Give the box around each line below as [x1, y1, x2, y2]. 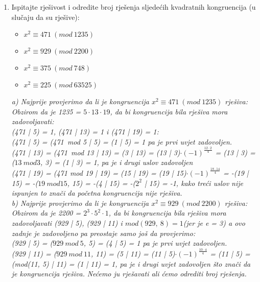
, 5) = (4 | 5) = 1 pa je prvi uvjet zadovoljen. [83, 238, 227, 248]
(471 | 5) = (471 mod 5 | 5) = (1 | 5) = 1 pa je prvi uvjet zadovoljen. [11, 136, 232, 147]
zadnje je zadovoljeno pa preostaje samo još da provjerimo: [11, 227, 196, 238]
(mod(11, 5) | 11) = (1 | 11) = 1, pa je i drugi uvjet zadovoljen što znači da [11, 258, 251, 269]
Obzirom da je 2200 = [11, 207, 81, 218]
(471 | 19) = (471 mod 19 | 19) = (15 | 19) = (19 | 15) [11, 168, 186, 178]
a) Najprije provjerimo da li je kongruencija [11, 96, 149, 107]
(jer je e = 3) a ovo [183, 218, 245, 228]
